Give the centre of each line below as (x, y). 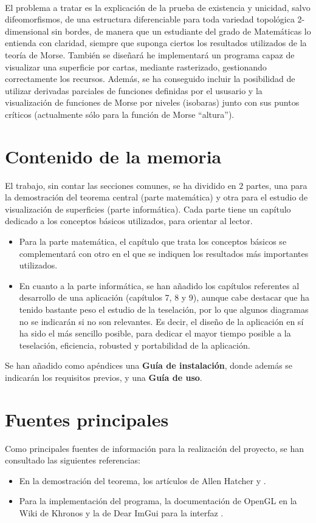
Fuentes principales (87, 419)
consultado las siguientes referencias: (73, 460)
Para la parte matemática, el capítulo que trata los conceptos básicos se (153, 241)
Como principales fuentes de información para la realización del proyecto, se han (154, 448)
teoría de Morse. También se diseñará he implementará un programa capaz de (150, 54)
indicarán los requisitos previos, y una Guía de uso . (104, 377)
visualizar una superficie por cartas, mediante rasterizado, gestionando (136, 67)
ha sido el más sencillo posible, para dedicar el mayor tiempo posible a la (155, 333)
